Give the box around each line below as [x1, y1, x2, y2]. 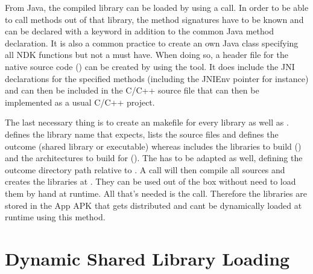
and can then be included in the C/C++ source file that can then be [5, 84, 259, 97]
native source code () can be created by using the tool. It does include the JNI [5, 60, 295, 72]
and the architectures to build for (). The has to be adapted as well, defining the [5, 151, 303, 164]
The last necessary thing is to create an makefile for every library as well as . [5, 116, 289, 129]
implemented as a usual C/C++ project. [5, 95, 155, 108]
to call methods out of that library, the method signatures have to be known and [5, 13, 304, 25]
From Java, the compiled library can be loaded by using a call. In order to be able [5, 1, 309, 13]
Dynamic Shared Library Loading [5, 246, 290, 270]
